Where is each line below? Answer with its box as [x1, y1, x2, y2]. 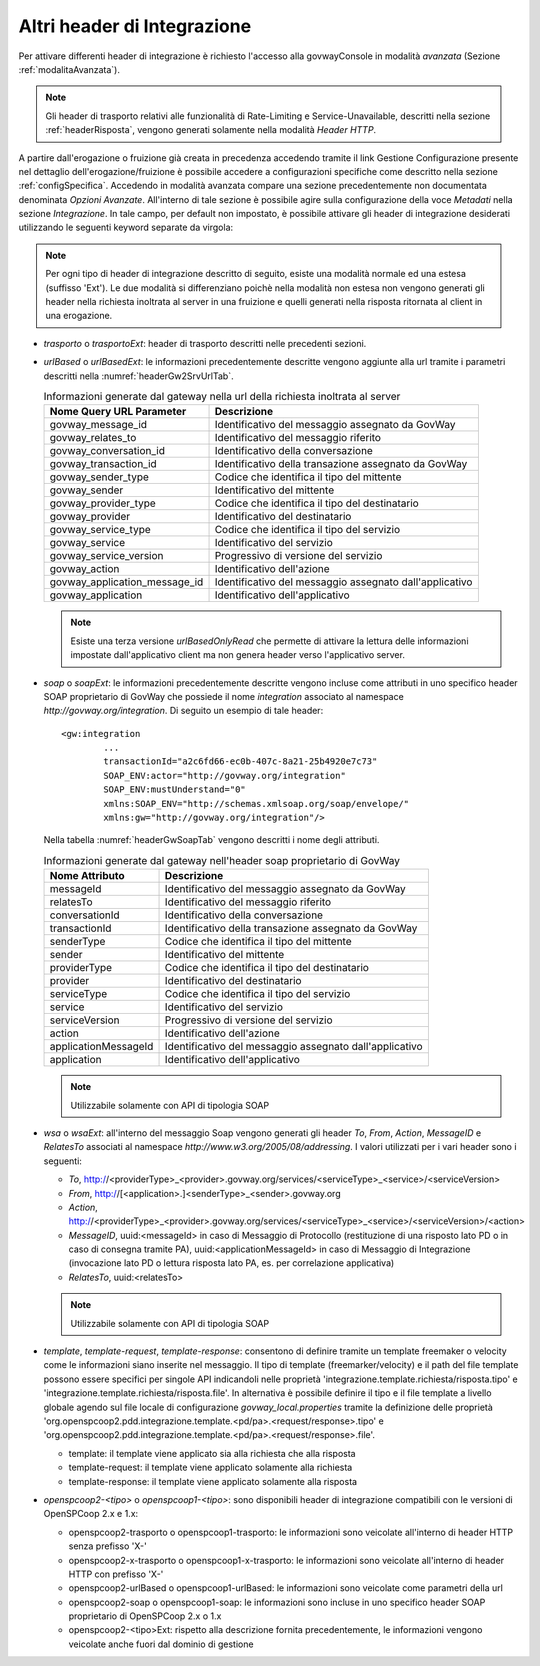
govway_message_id [49, 418, 148, 432]
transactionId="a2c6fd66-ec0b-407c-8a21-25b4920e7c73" [103, 756, 378, 767]
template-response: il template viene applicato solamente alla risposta [68, 1475, 358, 1487]
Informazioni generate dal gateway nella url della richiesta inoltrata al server [43, 390, 401, 404]
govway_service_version [49, 549, 164, 563]
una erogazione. [45, 310, 113, 322]
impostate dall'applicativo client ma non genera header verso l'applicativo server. [70, 649, 405, 661]
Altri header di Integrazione [18, 15, 252, 37]
